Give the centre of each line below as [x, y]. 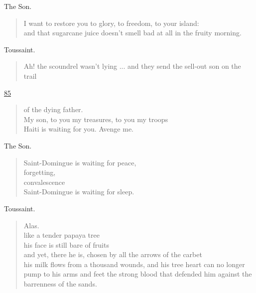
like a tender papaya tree [62, 235]
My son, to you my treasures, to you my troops [96, 119]
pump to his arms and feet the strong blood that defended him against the [138, 274]
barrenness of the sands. [60, 284]
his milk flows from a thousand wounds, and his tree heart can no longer [134, 264]
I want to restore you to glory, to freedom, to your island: [111, 23]
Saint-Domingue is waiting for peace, [80, 162]
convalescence [44, 182]
